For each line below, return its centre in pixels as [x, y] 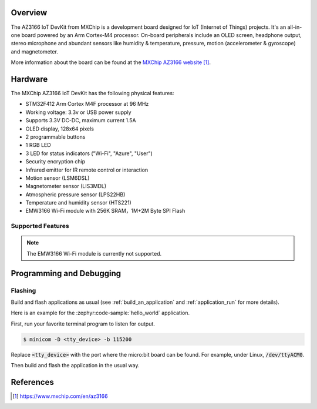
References [32, 382]
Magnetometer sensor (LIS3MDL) [66, 186]
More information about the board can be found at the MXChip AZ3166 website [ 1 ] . [111, 62]
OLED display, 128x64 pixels [60, 129]
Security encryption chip [55, 162]
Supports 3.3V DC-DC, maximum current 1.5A [81, 120]
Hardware [29, 79]
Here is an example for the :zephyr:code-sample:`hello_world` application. [100, 313]
